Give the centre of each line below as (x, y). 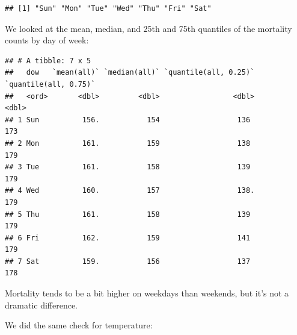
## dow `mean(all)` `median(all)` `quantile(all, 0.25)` (130, 73)
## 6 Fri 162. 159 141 (128, 238)
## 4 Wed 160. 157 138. (130, 191)
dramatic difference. (41, 305)
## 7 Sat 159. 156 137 (128, 261)
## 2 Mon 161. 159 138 (128, 143)
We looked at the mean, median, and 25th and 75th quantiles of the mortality (148, 28)
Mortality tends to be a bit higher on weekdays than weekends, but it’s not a (147, 293)
